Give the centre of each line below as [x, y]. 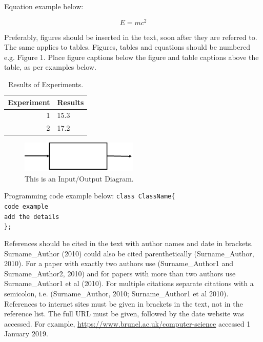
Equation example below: [44, 6]
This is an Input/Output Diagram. [79, 178]
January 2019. [26, 334]
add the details [32, 217]
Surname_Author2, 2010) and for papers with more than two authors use [120, 273]
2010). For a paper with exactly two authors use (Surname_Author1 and [119, 263]
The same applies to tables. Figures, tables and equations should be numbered [127, 47]
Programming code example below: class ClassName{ [90, 196]
